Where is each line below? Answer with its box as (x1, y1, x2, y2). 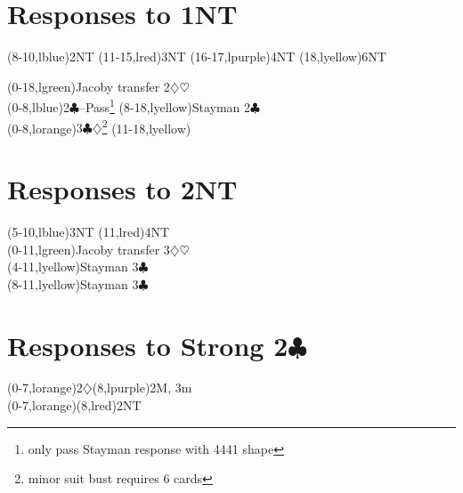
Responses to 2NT (7, 171, 238, 206)
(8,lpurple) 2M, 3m (92, 378, 192, 397)
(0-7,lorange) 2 (7, 378, 83, 397)
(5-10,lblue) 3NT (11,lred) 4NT (7, 222, 170, 240)
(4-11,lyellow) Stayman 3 (7, 257, 139, 276)
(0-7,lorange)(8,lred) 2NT (7, 396, 142, 415)
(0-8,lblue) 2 (7, 97, 70, 116)
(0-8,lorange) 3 (7, 118, 83, 137)
